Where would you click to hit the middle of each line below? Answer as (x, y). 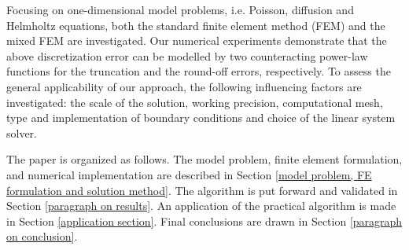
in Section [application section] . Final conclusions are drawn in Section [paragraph (204, 221)
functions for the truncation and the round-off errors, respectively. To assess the (199, 71)
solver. (22, 132)
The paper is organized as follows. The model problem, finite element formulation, (204, 159)
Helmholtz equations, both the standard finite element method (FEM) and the (196, 25)
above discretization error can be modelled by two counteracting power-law (187, 55)
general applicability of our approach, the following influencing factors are (184, 86)
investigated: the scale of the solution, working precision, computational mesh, (195, 102)
